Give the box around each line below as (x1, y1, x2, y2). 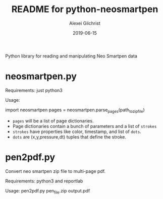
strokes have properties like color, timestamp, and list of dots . (12, 128, 141, 135)
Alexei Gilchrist (69, 20, 100, 26)
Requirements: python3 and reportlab (5, 178, 83, 184)
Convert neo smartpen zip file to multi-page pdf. (5, 168, 106, 174)
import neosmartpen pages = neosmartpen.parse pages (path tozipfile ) (5, 107, 145, 114)
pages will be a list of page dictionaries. (12, 117, 94, 124)
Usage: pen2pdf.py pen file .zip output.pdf (5, 187, 90, 195)
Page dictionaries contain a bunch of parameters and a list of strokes (12, 123, 157, 129)
